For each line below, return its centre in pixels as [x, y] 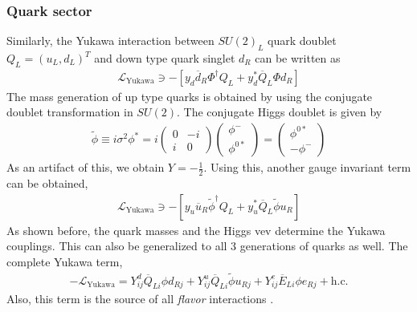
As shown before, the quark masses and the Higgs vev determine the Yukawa [196, 230]
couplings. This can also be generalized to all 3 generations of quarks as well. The [207, 246]
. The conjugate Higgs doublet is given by [279, 112]
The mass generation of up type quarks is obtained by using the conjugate [190, 96]
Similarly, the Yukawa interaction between [110, 41]
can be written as [298, 58]
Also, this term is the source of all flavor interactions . [140, 299]
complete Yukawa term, [65, 261]
